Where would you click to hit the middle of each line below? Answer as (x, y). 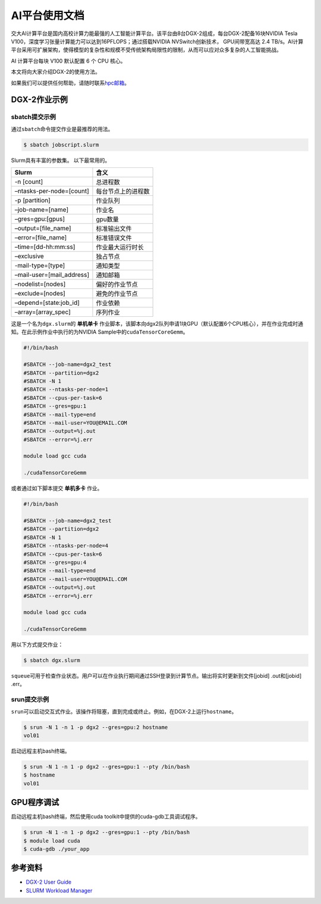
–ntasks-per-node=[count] (52, 191)
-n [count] (29, 182)
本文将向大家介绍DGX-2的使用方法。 (56, 72)
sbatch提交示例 (34, 117)
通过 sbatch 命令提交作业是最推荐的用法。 (62, 129)
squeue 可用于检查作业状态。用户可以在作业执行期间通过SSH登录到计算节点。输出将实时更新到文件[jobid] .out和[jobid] (156, 676)
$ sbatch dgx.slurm (52, 660)
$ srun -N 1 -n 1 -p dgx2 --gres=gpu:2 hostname (96, 727)
